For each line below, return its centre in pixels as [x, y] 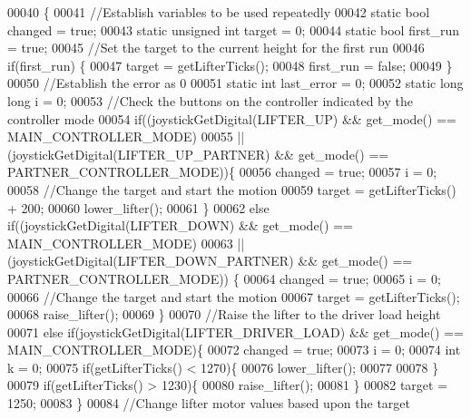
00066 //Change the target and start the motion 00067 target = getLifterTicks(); [234, 296]
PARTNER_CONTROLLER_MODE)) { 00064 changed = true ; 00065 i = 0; [224, 278]
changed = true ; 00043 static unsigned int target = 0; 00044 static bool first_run [233, 29]
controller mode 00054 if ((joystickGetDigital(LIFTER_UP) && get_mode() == [232, 118]
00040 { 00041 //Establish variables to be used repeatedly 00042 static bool [219, 12]
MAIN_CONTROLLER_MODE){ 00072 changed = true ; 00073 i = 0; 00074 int [234, 350]
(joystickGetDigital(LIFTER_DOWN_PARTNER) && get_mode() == [210, 261]
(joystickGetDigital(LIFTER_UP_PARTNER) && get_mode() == [198, 154]
